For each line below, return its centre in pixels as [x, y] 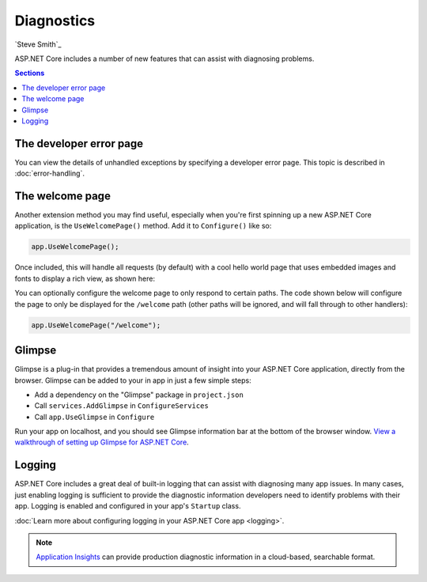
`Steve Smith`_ [38, 44]
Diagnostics [55, 21]
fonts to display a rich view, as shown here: [85, 278]
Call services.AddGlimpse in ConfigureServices [121, 406]
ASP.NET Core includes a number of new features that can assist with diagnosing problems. [164, 59]
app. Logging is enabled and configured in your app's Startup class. [128, 506]
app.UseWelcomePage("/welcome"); [96, 325]
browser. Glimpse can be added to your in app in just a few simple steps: [133, 380]
